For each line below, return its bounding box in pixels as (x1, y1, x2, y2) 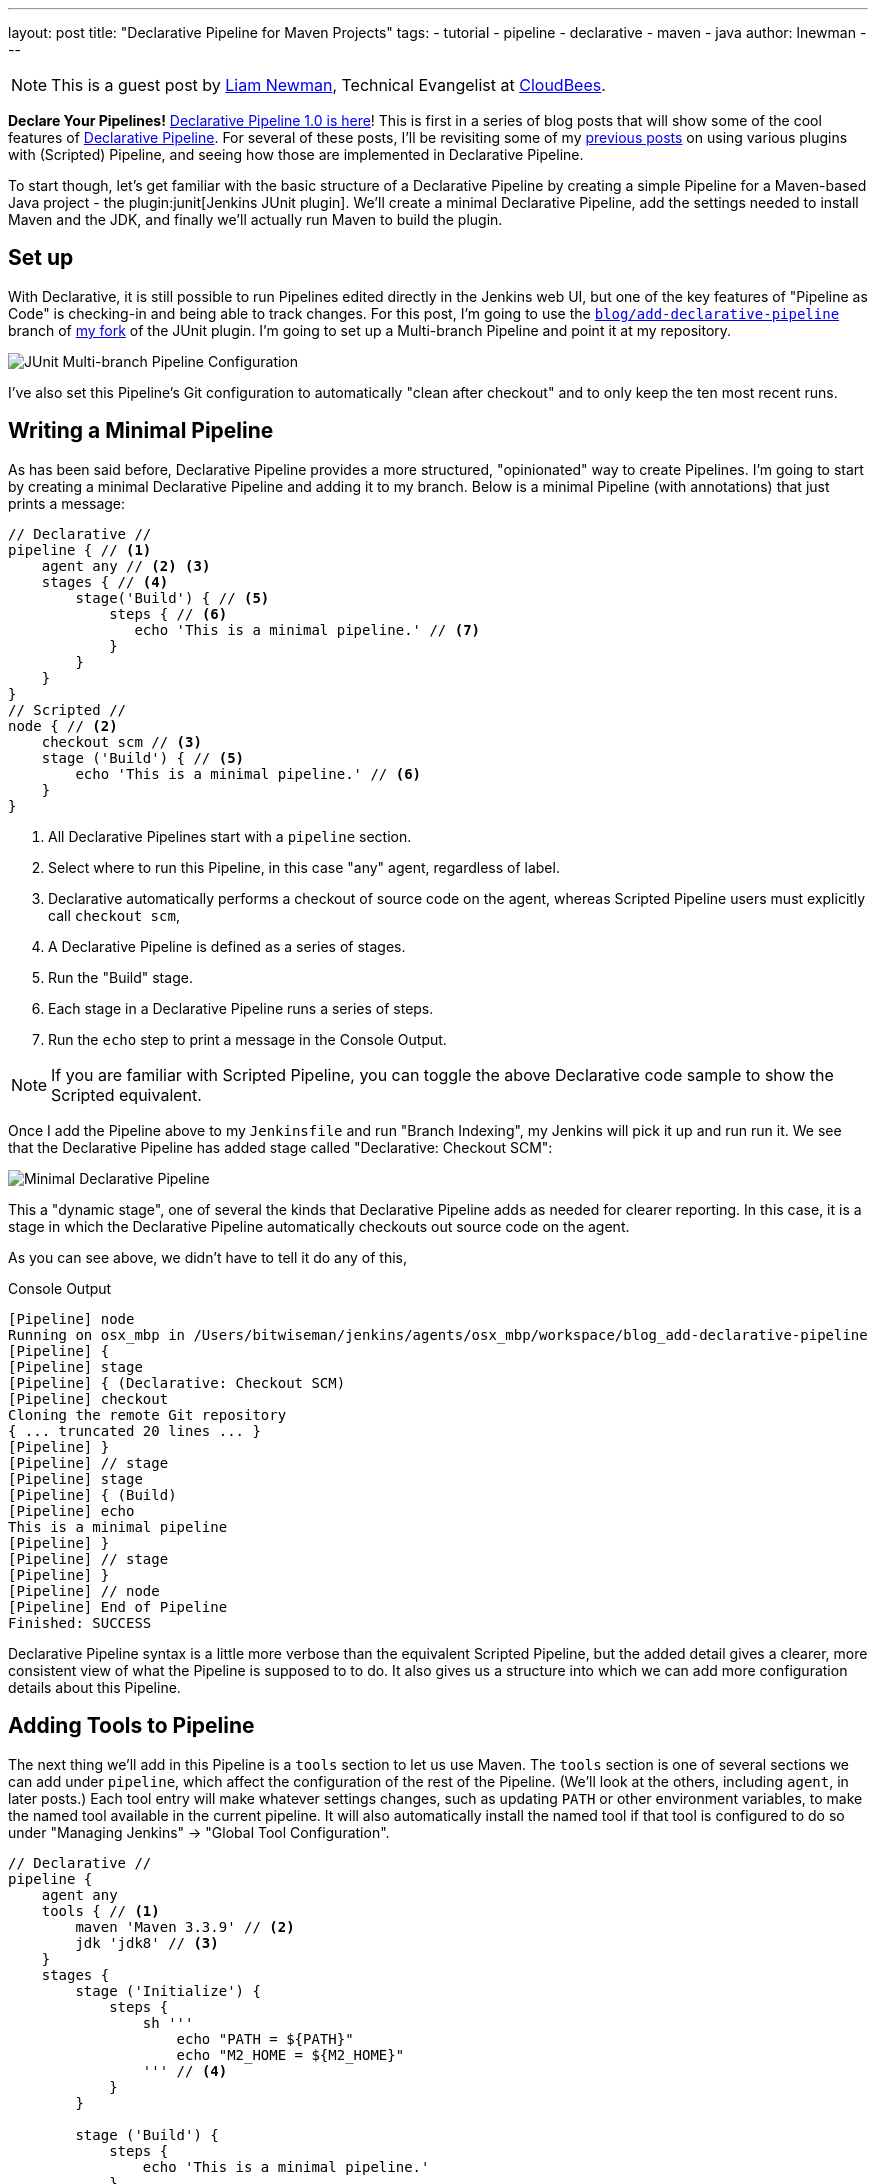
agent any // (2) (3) (41, 557, 211, 574)
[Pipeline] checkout (8, 1390, 169, 1407)
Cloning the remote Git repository (8, 1406, 287, 1423)
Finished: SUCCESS (8, 1614, 152, 1631)
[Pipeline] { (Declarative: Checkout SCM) (8, 1374, 346, 1391)
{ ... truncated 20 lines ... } (8, 1422, 261, 1439)
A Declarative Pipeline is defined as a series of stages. (48, 937, 406, 955)
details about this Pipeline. (8, 1678, 181, 1696)
